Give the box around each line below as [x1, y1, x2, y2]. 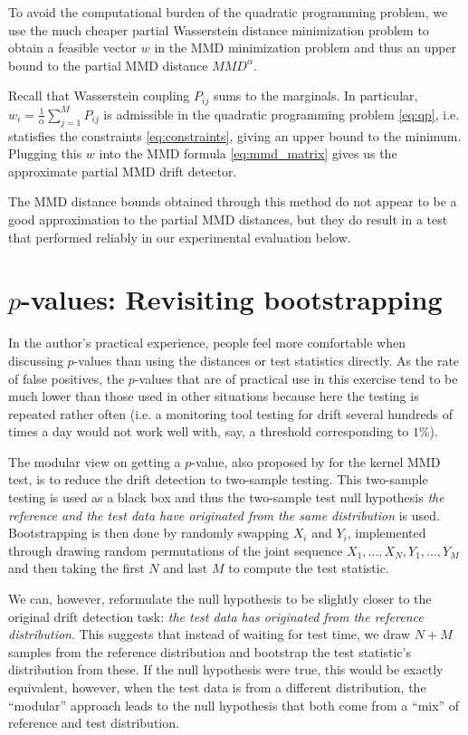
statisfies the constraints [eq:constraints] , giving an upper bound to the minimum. [8, 126, 462, 145]
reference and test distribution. [8, 713, 179, 732]
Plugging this [8, 144, 82, 163]
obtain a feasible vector [8, 38, 138, 57]
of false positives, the [8, 368, 125, 387]
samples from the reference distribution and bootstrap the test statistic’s [8, 642, 411, 661]
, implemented [347, 523, 426, 542]
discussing [8, 350, 63, 369]
